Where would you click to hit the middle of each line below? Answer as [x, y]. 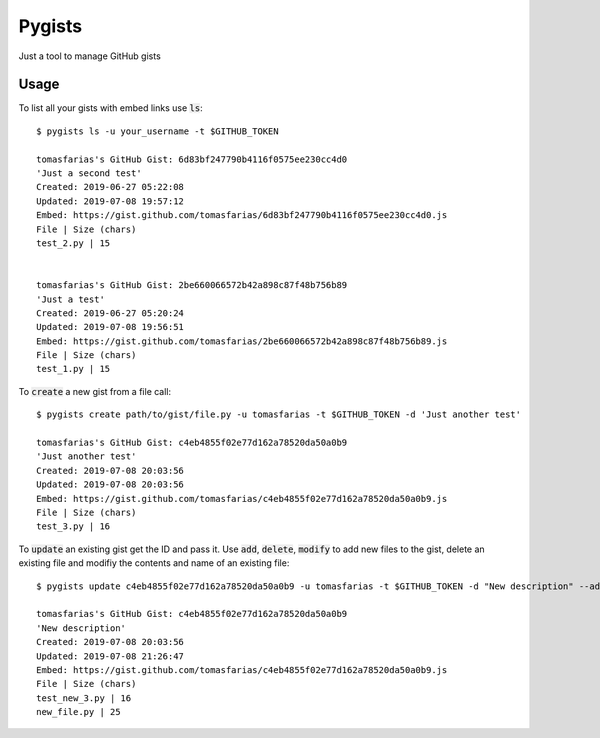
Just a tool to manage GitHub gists [90, 56]
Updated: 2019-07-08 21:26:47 [110, 656]
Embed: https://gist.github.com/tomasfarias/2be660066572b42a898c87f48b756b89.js [242, 341]
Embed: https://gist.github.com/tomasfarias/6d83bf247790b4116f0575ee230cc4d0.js [242, 215]
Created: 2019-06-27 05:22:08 [110, 187]
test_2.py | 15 [73, 243]
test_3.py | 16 [73, 526]
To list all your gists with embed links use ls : [111, 108]
